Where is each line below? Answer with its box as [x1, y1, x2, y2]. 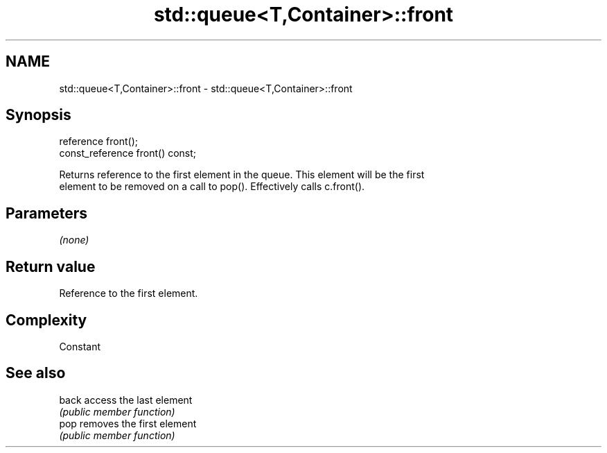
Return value [6, 257, 96, 275]
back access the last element [59, 393, 193, 406]
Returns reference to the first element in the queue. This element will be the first [59, 169, 425, 181]
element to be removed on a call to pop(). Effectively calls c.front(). [59, 180, 365, 193]
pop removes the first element [59, 417, 197, 429]
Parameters [6, 204, 87, 222]
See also [6, 364, 66, 382]
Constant [59, 340, 101, 352]
